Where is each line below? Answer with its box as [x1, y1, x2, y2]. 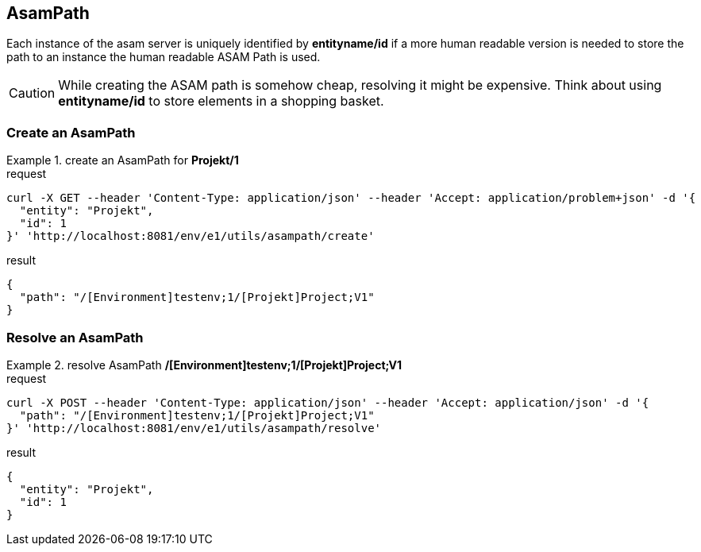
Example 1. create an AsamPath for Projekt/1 [6, 153, 239, 168]
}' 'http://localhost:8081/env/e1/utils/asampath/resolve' [6, 421, 382, 434]
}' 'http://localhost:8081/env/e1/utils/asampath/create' [6, 230, 375, 243]
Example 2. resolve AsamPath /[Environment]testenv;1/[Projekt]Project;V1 [6, 357, 402, 372]
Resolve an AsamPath [6, 329, 144, 345]
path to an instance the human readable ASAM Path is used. [6, 50, 321, 64]
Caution [9, 85, 56, 102]
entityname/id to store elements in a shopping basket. [58, 93, 384, 110]
